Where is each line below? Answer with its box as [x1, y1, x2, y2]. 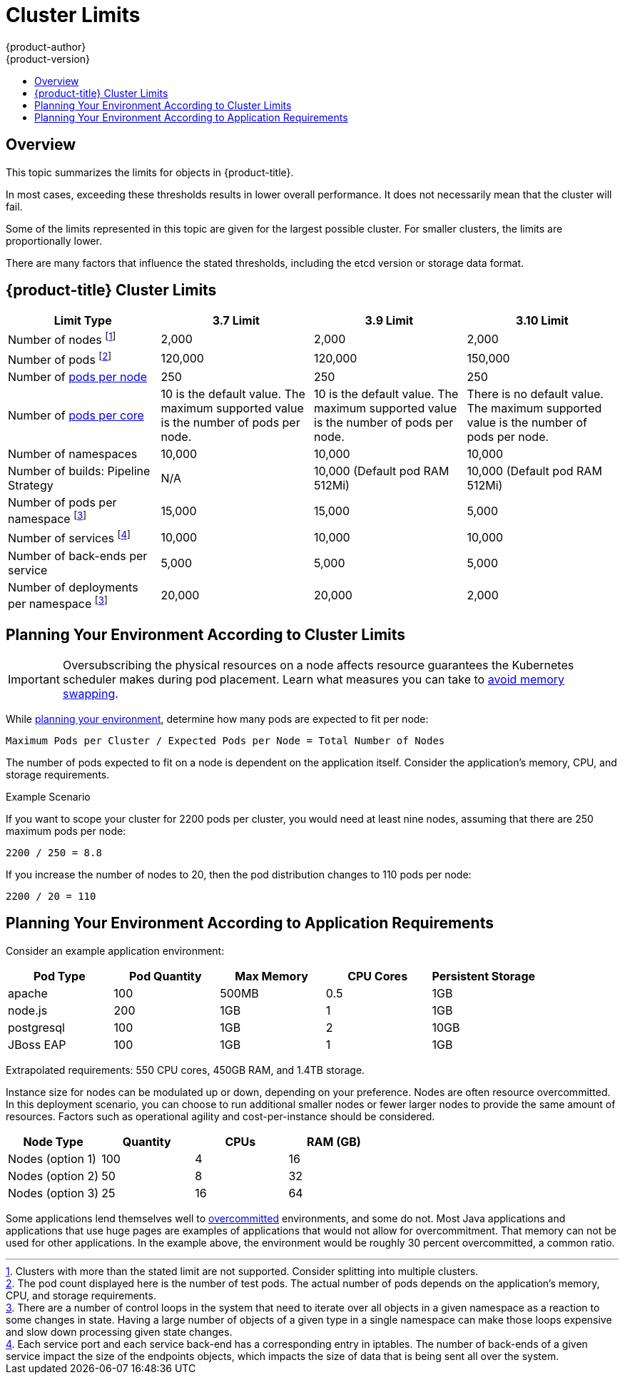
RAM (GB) [307, 1134, 361, 1149]
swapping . [62, 686, 118, 701]
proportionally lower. [6, 234, 102, 247]
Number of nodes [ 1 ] [8, 330, 116, 347]
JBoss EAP [8, 1037, 66, 1052]
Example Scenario [6, 790, 91, 803]
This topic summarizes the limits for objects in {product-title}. [6, 166, 294, 178]
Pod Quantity [129, 968, 202, 983]
